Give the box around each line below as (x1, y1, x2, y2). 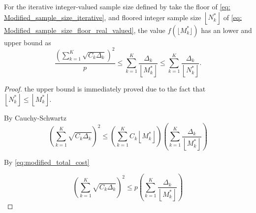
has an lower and (201, 25, 252, 35)
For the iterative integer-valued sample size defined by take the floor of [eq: (4, 1, 230, 11)
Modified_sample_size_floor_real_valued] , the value (4, 25, 165, 35)
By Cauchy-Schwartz (4, 113, 66, 123)
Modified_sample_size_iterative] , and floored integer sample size (4, 12, 201, 22)
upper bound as (4, 37, 51, 47)
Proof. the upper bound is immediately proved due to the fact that (4, 83, 206, 93)
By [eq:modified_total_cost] (4, 156, 90, 167)
